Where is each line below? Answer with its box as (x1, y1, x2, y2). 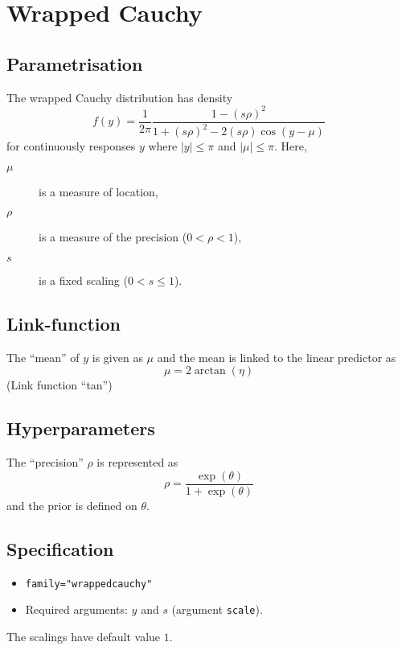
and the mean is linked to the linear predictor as (157, 348, 396, 365)
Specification (6, 536, 114, 561)
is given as (92, 348, 143, 365)
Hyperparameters (6, 416, 155, 441)
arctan (194, 365, 226, 377)
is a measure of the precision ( (39, 228, 187, 245)
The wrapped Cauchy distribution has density (6, 88, 233, 105)
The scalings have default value (6, 627, 161, 644)
